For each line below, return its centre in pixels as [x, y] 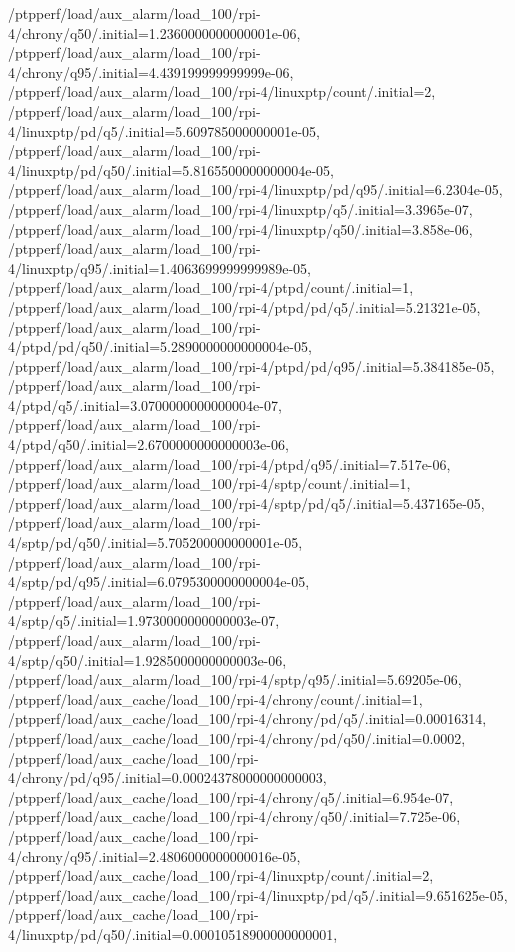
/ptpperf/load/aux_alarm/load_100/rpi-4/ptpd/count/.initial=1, [211, 287]
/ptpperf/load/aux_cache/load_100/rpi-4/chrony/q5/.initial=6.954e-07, [231, 796]
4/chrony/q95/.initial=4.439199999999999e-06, [151, 71]
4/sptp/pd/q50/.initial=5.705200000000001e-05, [155, 542]
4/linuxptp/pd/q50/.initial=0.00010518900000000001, [173, 933]
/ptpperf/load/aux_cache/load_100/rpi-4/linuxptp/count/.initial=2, [221, 875]
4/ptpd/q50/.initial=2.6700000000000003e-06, [148, 444]
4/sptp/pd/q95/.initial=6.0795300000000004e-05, [159, 581]
